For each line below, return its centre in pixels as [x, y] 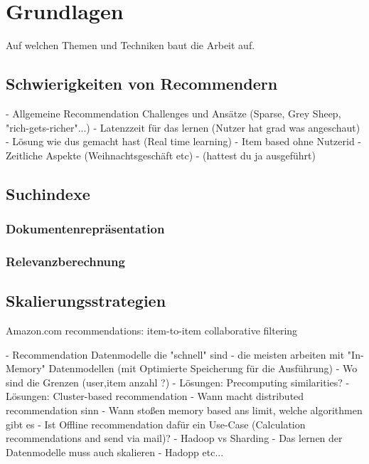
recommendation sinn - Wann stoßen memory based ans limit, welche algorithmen [184, 410]
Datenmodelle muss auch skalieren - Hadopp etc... [115, 452]
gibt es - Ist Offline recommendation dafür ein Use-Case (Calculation [156, 424]
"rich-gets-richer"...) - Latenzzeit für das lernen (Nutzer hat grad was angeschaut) [183, 127]
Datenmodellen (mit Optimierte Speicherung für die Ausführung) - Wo [203, 368]
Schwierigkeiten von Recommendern [142, 84]
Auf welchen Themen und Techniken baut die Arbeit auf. [130, 45]
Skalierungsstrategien [86, 301]
